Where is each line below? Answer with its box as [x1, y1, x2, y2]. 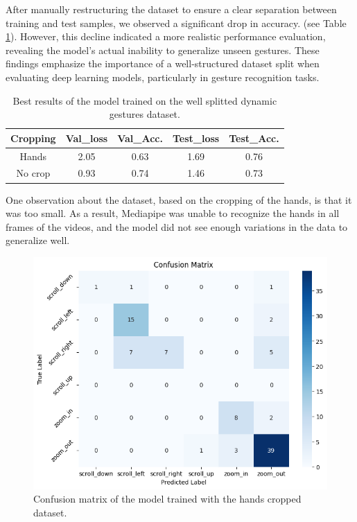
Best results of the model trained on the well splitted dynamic [12, 93, 277, 107]
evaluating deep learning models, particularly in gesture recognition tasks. [6, 69, 320, 84]
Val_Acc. [117, 130, 163, 145]
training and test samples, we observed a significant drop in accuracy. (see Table [6, 15, 347, 30]
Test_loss [172, 130, 220, 145]
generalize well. [6, 233, 70, 247]
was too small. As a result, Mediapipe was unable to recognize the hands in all [6, 206, 340, 220]
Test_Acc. [229, 130, 279, 145]
